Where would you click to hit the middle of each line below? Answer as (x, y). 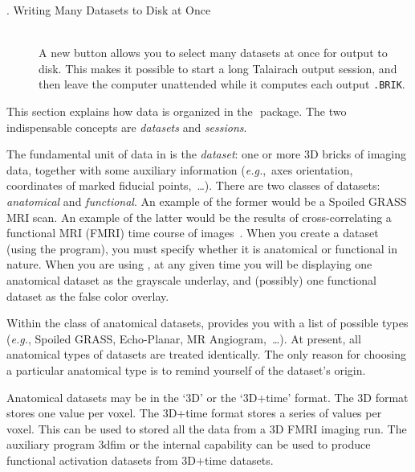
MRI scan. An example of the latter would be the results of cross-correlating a (199, 217)
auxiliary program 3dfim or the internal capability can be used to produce (189, 444)
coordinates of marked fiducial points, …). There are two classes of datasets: (193, 185)
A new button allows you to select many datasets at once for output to (213, 53)
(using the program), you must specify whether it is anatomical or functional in (202, 248)
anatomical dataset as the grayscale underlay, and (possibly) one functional (191, 279)
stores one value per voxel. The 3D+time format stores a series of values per (194, 413)
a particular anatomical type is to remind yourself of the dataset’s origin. (186, 369)
